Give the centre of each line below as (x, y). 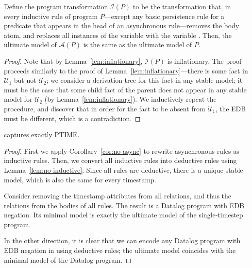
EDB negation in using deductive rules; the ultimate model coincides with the (120, 250)
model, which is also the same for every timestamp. (80, 179)
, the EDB (231, 108)
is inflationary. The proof (204, 61)
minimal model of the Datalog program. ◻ (68, 259)
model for (18, 99)
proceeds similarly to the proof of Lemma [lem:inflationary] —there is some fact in (126, 70)
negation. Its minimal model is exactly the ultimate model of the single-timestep (124, 215)
